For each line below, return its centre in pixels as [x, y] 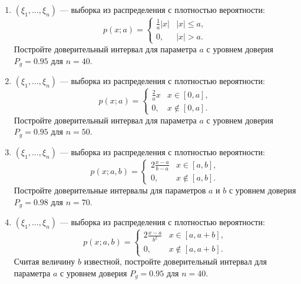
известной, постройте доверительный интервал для [175, 261]
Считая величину [44, 261]
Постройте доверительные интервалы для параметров [110, 190]
